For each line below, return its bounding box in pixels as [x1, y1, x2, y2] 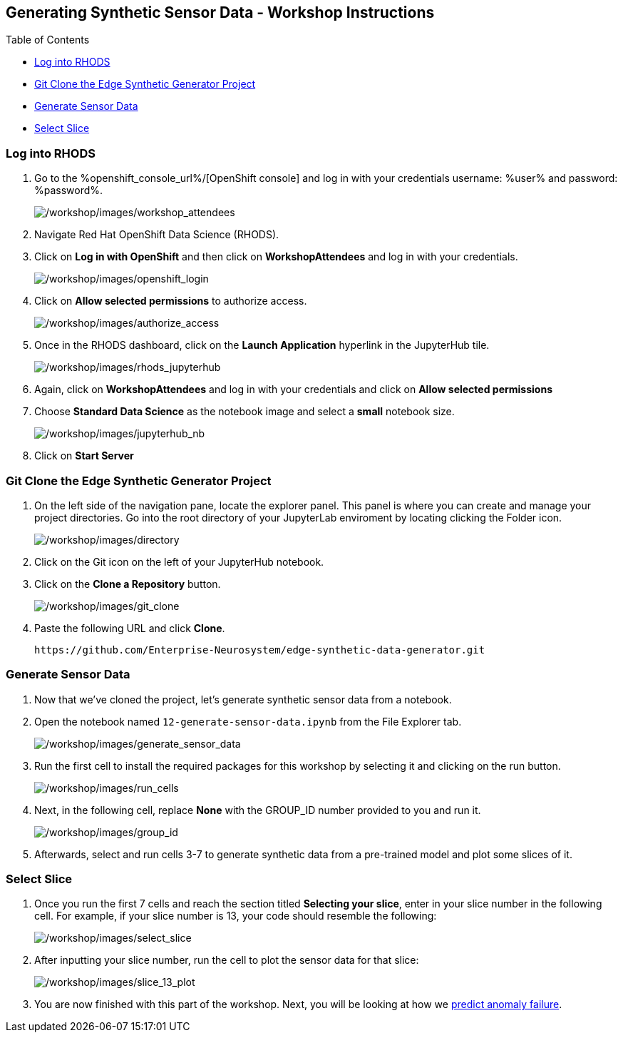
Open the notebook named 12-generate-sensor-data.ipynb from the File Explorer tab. [34, 715, 462, 728]
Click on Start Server [34, 449, 134, 462]
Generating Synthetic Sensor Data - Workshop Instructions [6, 4, 435, 21]
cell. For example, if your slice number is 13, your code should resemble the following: [34, 910, 437, 922]
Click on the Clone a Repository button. [34, 577, 221, 590]
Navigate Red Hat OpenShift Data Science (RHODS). [34, 228, 279, 241]
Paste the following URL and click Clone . [34, 621, 225, 634]
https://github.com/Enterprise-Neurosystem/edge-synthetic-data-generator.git [34, 643, 485, 656]
